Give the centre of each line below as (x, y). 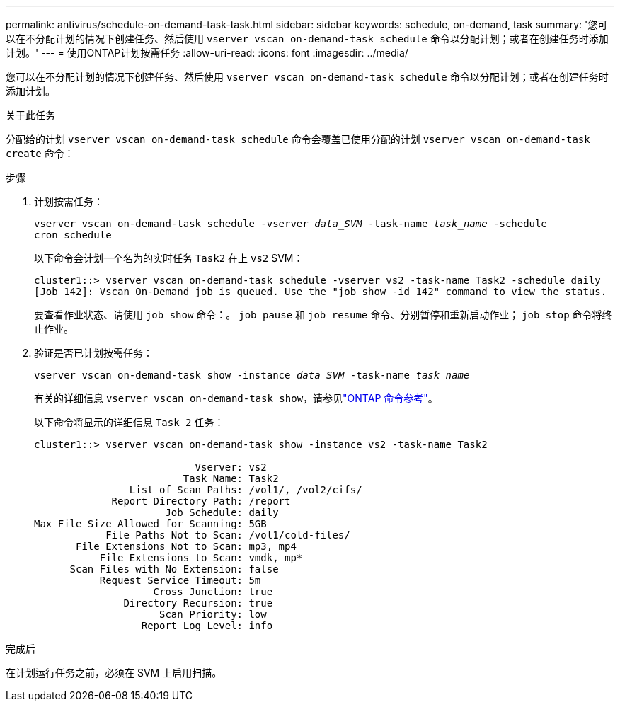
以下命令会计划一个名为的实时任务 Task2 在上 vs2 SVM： (169, 258)
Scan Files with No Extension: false (174, 569)
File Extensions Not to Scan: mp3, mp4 (186, 546)
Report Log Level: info (207, 626)
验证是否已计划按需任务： (93, 353)
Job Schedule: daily (222, 512)
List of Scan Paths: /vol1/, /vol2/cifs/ (246, 490)
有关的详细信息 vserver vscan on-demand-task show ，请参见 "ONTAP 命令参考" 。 (236, 398)
